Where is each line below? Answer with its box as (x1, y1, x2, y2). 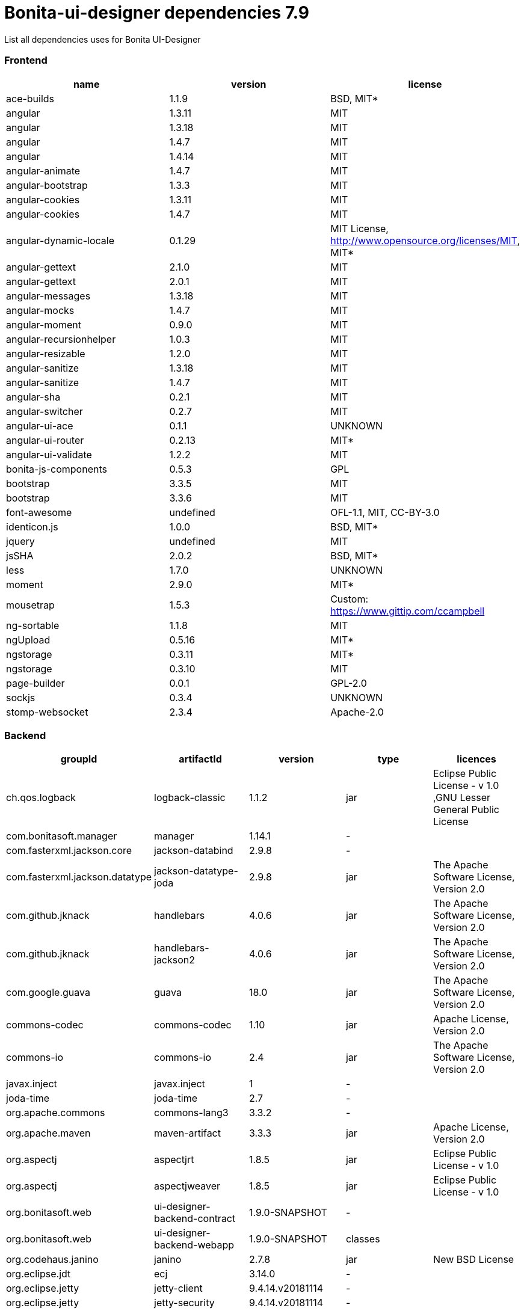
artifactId (179, 753, 222, 766)
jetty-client (154, 1282, 203, 1295)
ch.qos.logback (6, 791, 76, 804)
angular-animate (6, 164, 81, 177)
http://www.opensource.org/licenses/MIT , (330, 234, 520, 247)
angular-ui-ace (6, 419, 73, 432)
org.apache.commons (6, 1107, 105, 1119)
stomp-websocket (6, 705, 88, 718)
